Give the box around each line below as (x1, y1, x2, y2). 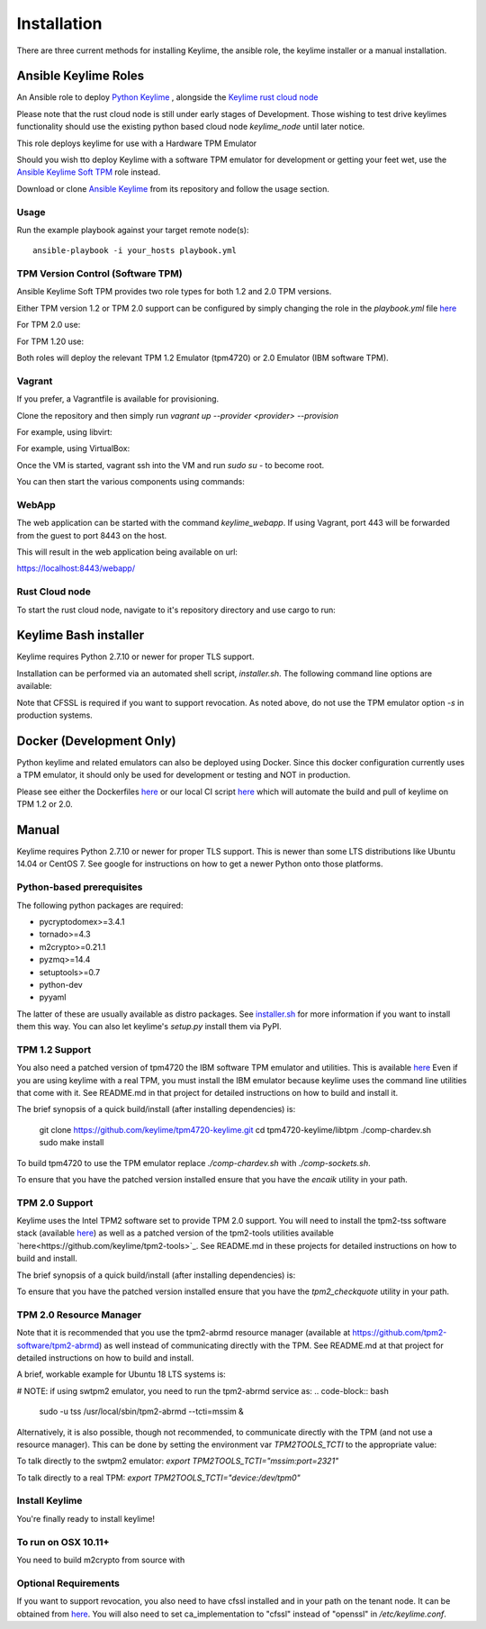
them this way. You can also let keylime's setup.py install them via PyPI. (16, 1021, 283, 1032)
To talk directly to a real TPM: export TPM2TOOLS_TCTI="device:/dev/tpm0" (16, 1472, 301, 1483)
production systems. (16, 710, 94, 720)
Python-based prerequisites (16, 881, 143, 893)
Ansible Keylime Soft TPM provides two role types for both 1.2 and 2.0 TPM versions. (16, 286, 332, 297)
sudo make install (39, 1137, 104, 1148)
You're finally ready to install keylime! (16, 1513, 155, 1524)
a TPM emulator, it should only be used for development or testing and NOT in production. (16, 770, 351, 781)
